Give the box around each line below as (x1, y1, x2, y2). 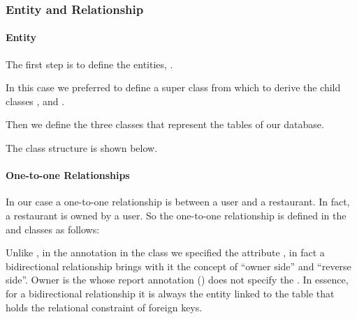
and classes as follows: (6, 221, 100, 236)
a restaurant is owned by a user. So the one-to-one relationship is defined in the (6, 208, 347, 222)
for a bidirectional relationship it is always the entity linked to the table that (6, 286, 335, 300)
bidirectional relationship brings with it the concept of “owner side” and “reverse (6, 258, 351, 273)
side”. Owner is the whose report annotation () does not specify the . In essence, (6, 272, 349, 287)
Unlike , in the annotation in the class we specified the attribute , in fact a (6, 245, 325, 260)
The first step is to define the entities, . (6, 56, 173, 71)
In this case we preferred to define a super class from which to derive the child (6, 80, 341, 95)
